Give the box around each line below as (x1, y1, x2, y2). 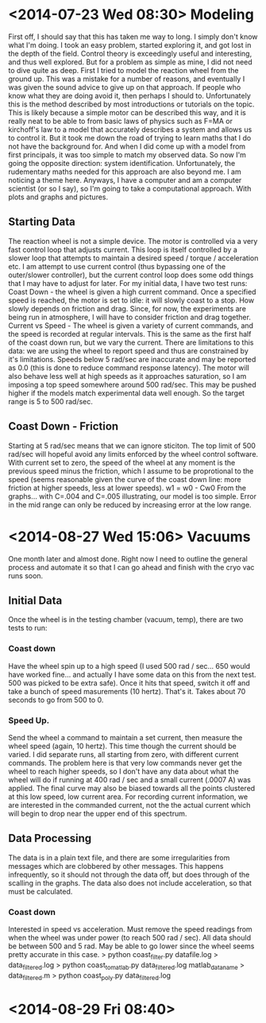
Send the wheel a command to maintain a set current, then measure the (8, 732, 243, 742)
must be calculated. (8, 886, 73, 896)
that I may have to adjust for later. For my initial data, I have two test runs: (8, 278, 248, 288)
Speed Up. (8, 715, 50, 726)
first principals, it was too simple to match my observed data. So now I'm (8, 149, 246, 160)
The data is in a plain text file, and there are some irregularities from (8, 852, 230, 863)
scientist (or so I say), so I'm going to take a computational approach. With (8, 183, 252, 193)
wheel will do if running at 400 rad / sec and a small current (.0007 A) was (8, 774, 252, 784)
